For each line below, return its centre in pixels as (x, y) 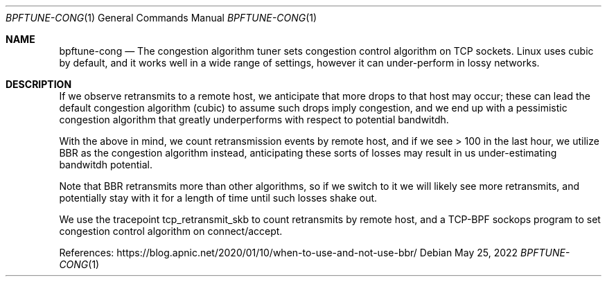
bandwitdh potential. (106, 165)
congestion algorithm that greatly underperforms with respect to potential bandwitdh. (254, 120)
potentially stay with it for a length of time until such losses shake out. (218, 198)
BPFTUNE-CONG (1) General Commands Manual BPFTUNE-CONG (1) (161, 18)
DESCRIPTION (39, 84)
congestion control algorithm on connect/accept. (171, 231)
